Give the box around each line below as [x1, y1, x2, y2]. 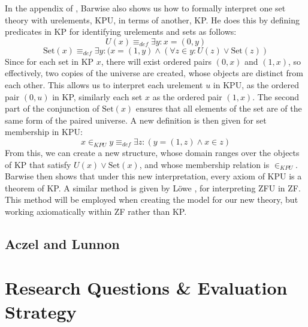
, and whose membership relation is [139, 158, 270, 170]
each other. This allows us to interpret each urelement [5, 78, 203, 91]
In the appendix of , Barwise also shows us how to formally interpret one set [5, 2, 286, 14]
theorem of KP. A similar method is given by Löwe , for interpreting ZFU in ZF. [5, 181, 301, 194]
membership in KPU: [5, 125, 83, 138]
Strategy [5, 299, 77, 323]
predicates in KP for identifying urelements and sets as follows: [5, 25, 237, 38]
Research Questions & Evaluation [5, 275, 288, 300]
